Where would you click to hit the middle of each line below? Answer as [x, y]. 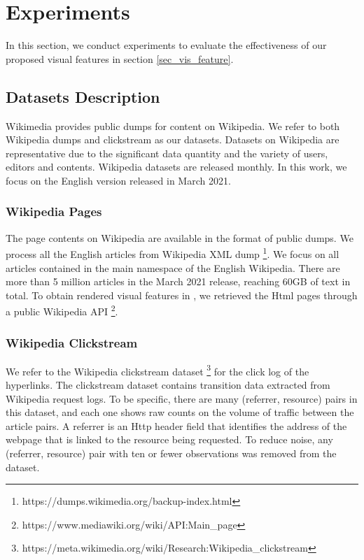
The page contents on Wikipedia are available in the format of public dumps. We [180, 237]
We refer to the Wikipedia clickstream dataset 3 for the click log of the [157, 370]
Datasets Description [83, 96]
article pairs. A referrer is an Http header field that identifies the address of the [176, 425]
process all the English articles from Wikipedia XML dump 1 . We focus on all [173, 253]
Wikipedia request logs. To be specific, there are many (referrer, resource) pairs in [182, 398]
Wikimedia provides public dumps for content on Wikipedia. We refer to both [173, 125]
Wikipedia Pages [54, 211]
